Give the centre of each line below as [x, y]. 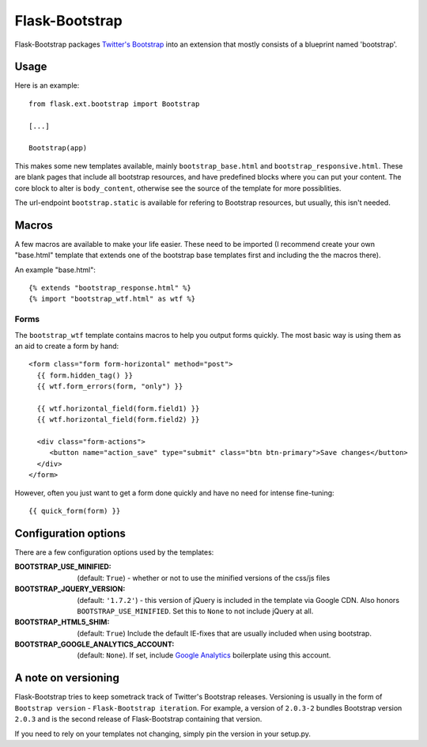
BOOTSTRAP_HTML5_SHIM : [62, 622]
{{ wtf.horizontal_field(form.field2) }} [118, 420]
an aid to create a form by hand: [67, 346]
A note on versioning [67, 678]
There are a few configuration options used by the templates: [114, 552]
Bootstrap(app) [58, 148]
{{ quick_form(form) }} [75, 511]
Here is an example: [47, 85]
